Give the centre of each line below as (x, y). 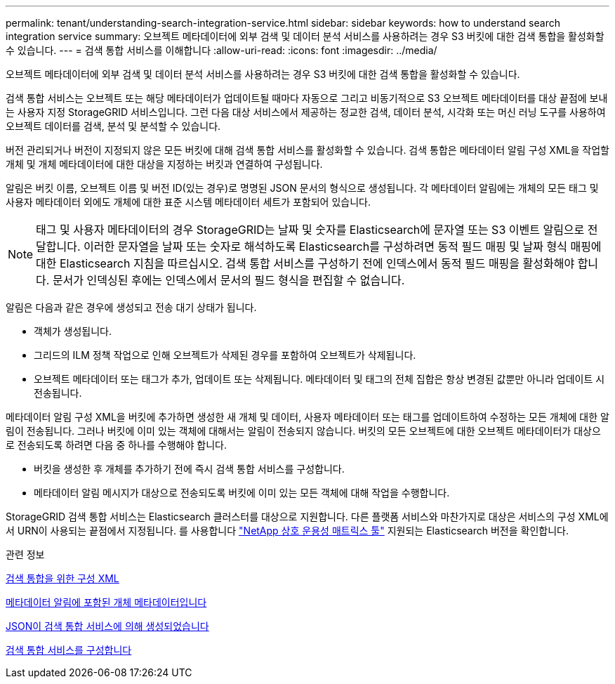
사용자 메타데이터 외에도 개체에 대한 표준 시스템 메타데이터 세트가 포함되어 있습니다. (188, 202)
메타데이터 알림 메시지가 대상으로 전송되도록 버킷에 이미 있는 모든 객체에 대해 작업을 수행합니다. (242, 493)
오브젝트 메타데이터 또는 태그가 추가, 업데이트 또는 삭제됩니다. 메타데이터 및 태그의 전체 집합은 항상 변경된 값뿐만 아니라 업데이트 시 (319, 379)
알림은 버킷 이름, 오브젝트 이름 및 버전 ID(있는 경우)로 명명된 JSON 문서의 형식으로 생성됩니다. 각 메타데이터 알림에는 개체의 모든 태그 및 (302, 188)
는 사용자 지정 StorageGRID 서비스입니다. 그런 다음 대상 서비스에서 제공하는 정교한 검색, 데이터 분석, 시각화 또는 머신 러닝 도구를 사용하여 (306, 112)
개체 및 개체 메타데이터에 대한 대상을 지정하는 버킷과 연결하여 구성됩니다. (164, 164)
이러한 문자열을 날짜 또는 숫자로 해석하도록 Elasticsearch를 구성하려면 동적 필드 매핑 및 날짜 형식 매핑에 (343, 246)
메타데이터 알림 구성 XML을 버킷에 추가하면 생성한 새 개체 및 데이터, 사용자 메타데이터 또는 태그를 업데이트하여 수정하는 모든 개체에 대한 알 (307, 417)
